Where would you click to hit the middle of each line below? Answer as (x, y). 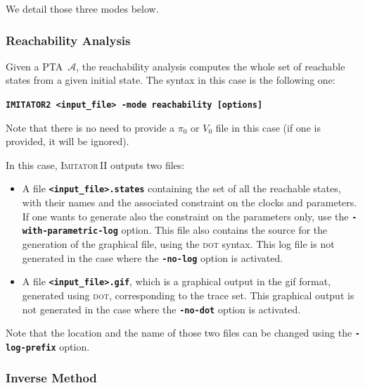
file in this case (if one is (268, 127)
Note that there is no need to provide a (90, 127)
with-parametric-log (70, 231)
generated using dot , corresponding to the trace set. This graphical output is (188, 295)
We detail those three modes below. (82, 8)
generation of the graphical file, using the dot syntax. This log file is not (178, 244)
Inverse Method (51, 378)
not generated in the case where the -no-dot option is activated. (161, 309)
